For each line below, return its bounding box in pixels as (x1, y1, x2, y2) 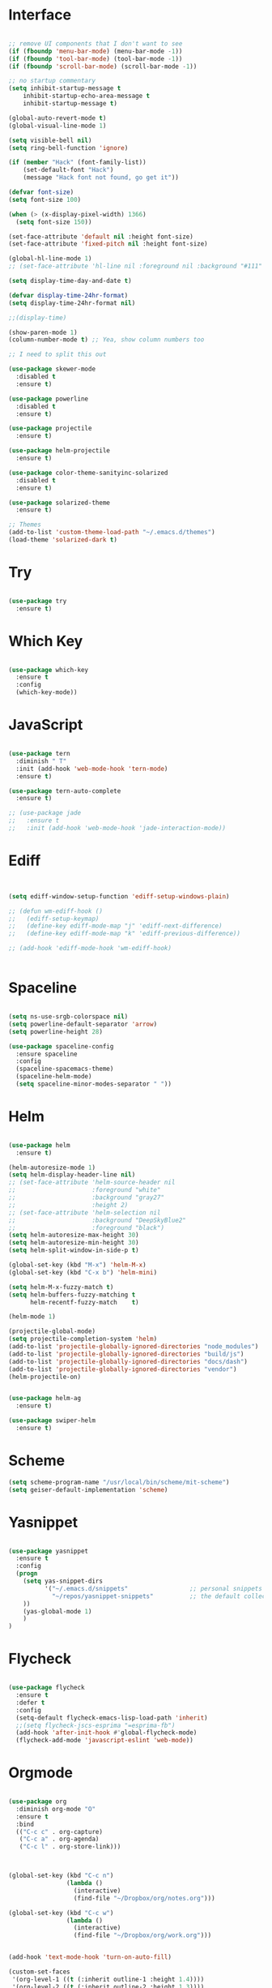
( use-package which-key (8, 666, 89, 674)
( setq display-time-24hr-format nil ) (8, 298, 136, 307)
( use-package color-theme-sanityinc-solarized (8, 469, 168, 477)
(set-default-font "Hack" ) (23, 166, 114, 174)
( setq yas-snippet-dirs (23, 1577, 104, 1586)
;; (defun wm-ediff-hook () (8, 906, 104, 915)
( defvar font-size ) (8, 188, 74, 196)
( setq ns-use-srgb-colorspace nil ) (8, 1013, 129, 1021)
